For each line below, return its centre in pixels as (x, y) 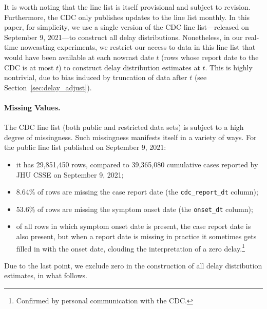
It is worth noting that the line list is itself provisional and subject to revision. (127, 7)
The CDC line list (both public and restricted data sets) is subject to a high (124, 127)
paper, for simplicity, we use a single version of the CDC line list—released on (127, 27)
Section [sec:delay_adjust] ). (48, 87)
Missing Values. (32, 107)
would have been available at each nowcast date (79, 57)
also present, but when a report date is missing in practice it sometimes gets (136, 236)
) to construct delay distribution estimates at (129, 67)
